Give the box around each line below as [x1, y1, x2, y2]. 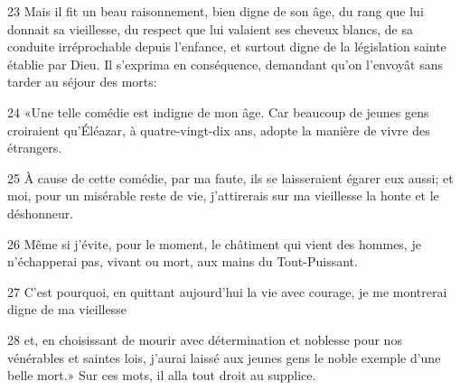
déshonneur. [7, 203, 74, 222]
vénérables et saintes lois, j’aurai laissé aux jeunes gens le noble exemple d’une [7, 348, 441, 367]
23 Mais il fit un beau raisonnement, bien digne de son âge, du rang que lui [7, 2, 424, 20]
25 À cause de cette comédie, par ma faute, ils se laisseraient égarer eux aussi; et [7, 168, 454, 187]
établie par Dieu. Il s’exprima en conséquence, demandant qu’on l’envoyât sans [7, 54, 444, 73]
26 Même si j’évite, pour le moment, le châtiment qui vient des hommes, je [7, 234, 421, 253]
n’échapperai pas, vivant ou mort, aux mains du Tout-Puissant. [7, 252, 358, 271]
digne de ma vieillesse [7, 300, 127, 319]
